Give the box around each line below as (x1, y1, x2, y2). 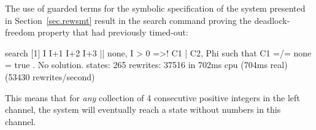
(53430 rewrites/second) (5, 70, 95, 83)
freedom (5, 26, 35, 39)
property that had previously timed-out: (37, 26, 188, 39)
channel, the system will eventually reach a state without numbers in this (5, 103, 281, 116)
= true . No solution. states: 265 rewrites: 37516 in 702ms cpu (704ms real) (5, 58, 288, 71)
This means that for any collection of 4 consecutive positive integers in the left (5, 91, 300, 104)
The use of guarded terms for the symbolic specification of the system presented (5, 2, 306, 14)
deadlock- (254, 13, 290, 26)
